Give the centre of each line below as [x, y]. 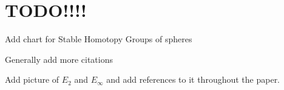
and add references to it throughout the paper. [193, 79]
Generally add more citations [59, 59]
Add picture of [32, 79]
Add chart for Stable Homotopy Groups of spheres [99, 39]
